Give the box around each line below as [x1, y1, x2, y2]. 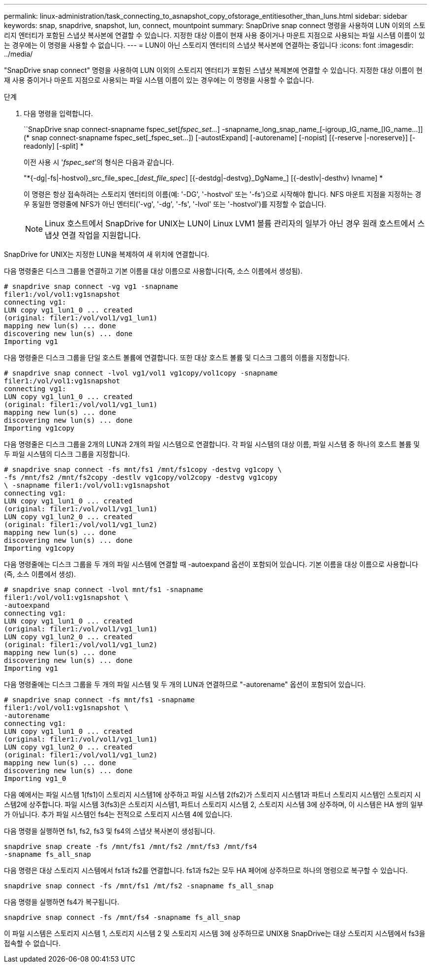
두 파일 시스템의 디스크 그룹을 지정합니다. [4, 450, 130, 458]
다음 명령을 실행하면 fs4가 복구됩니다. [4, 898, 120, 906]
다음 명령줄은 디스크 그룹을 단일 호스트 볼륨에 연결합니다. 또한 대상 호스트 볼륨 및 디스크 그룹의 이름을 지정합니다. [4, 353, 350, 362]
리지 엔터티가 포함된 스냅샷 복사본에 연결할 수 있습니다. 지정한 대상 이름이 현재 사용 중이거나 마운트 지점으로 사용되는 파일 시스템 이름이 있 [4, 31, 425, 39]
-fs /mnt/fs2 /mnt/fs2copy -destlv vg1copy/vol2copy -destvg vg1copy [4, 473, 278, 481]
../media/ [4, 50, 33, 58]
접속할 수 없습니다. [4, 939, 61, 947]
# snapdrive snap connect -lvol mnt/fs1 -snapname [4, 586, 203, 593]
